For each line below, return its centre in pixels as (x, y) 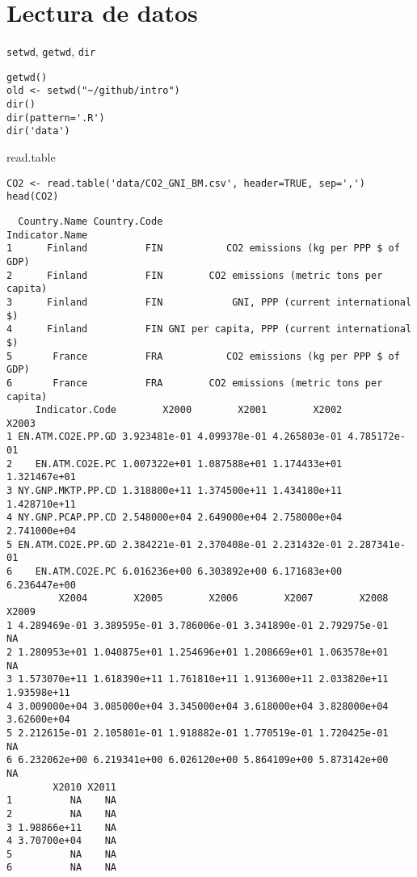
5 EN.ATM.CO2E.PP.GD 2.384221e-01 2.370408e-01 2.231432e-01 (175, 544)
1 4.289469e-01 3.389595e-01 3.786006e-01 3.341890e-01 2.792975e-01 (198, 625)
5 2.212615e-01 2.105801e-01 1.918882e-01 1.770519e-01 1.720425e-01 (198, 733)
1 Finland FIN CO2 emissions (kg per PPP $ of (203, 249)
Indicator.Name (47, 235)
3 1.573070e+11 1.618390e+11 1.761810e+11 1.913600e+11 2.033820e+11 (198, 679)
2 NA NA (62, 814)
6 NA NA (62, 868)
